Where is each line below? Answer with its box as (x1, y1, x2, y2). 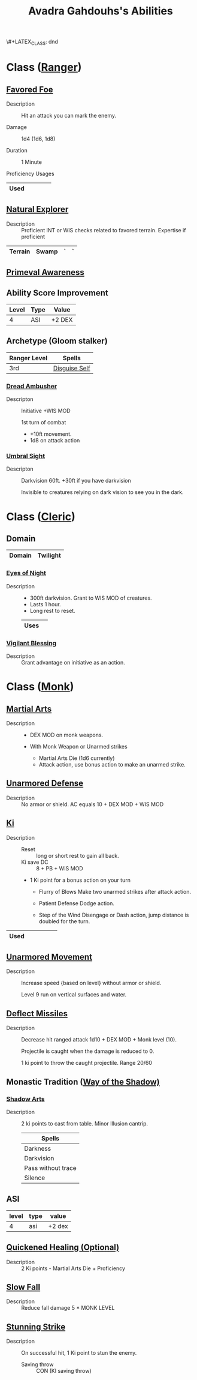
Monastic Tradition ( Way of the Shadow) (6, 1076, 160, 1087)
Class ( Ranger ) (6, 61, 82, 74)
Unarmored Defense (6, 779, 84, 789)
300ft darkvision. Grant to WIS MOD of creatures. (29, 594, 152, 601)
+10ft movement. (29, 430, 72, 438)
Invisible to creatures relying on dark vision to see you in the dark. (21, 489, 184, 496)
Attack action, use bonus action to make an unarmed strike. (38, 761, 186, 768)
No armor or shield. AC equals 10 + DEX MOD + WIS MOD (21, 800, 163, 808)
